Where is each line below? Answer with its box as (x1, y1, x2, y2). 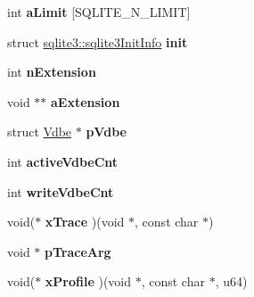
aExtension (51, 92, 120, 111)
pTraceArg (45, 242, 111, 260)
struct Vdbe (7, 122, 72, 141)
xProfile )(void (45, 272, 132, 291)
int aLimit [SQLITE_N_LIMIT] (7, 3, 191, 21)
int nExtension (7, 62, 96, 81)
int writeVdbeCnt (7, 182, 114, 201)
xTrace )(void (45, 212, 125, 231)
